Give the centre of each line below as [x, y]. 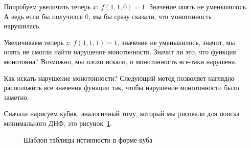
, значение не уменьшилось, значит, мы [176, 42]
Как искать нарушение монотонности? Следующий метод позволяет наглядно [119, 78]
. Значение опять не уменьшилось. [196, 6]
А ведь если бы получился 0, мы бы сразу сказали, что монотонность [108, 16]
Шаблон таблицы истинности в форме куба [88, 139]
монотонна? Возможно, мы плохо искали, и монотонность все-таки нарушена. [120, 61]
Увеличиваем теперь [34, 42]
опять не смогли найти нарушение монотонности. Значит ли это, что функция [120, 52]
